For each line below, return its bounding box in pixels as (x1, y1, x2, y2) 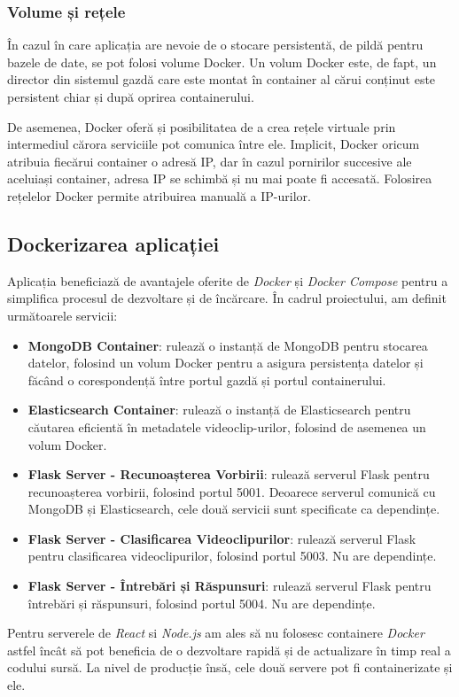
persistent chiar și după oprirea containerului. (7, 88, 254, 105)
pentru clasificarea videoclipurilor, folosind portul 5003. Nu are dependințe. (27, 546, 437, 565)
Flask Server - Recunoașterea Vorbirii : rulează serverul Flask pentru (27, 465, 430, 484)
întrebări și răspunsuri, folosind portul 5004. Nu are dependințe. (27, 593, 376, 612)
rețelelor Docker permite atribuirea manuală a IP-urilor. (7, 186, 311, 205)
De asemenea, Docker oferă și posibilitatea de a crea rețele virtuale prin (7, 117, 396, 136)
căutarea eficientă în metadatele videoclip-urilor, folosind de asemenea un (27, 417, 426, 436)
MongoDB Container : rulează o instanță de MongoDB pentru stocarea (27, 336, 428, 354)
